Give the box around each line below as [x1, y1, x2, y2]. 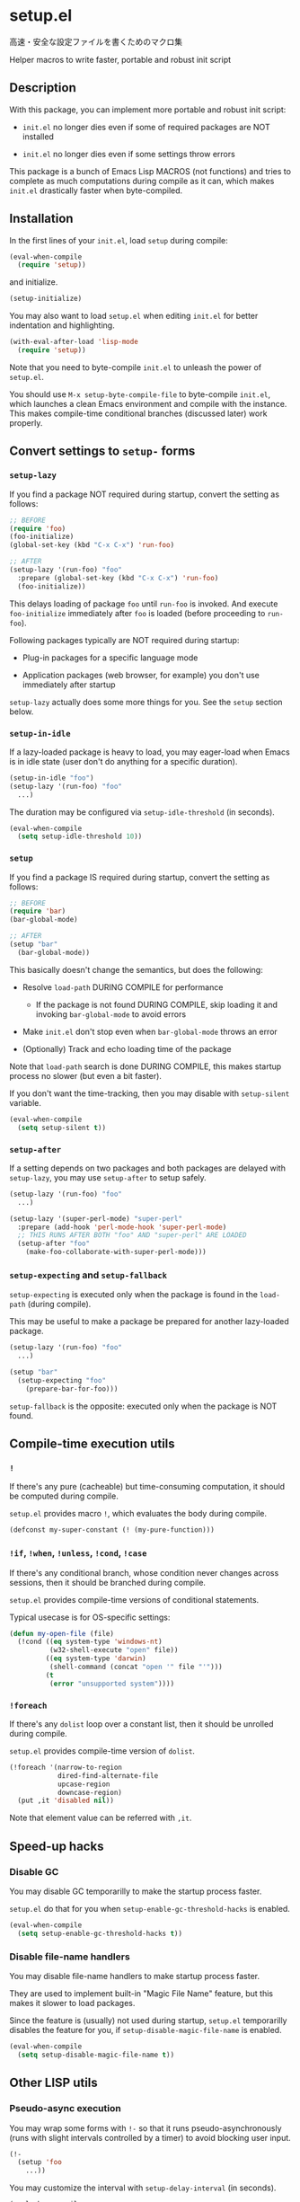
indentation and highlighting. [9, 320, 115, 331]
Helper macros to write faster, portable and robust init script [9, 54, 232, 65]
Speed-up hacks [9, 1838, 104, 1853]
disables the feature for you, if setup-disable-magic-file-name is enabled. [9, 2025, 282, 2036]
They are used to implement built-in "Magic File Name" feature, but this [9, 1988, 274, 1999]
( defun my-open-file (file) [9, 1629, 115, 1638]
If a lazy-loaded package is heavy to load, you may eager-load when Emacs [9, 747, 290, 757]
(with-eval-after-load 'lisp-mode [9, 338, 139, 347]
